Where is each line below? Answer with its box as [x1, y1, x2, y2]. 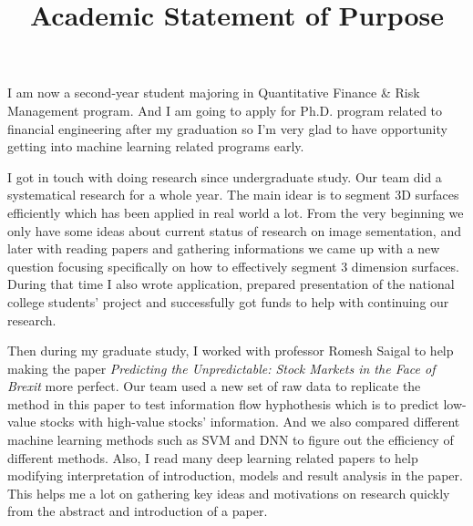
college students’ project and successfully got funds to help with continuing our [7, 292, 449, 311]
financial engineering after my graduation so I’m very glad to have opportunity [7, 119, 447, 138]
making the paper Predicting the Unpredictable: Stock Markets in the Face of [7, 358, 436, 377]
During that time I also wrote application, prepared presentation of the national [7, 274, 455, 294]
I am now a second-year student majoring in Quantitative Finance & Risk [7, 83, 420, 102]
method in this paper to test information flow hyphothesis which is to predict [7, 394, 439, 413]
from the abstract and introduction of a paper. [7, 501, 268, 521]
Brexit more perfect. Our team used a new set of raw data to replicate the [7, 376, 421, 396]
